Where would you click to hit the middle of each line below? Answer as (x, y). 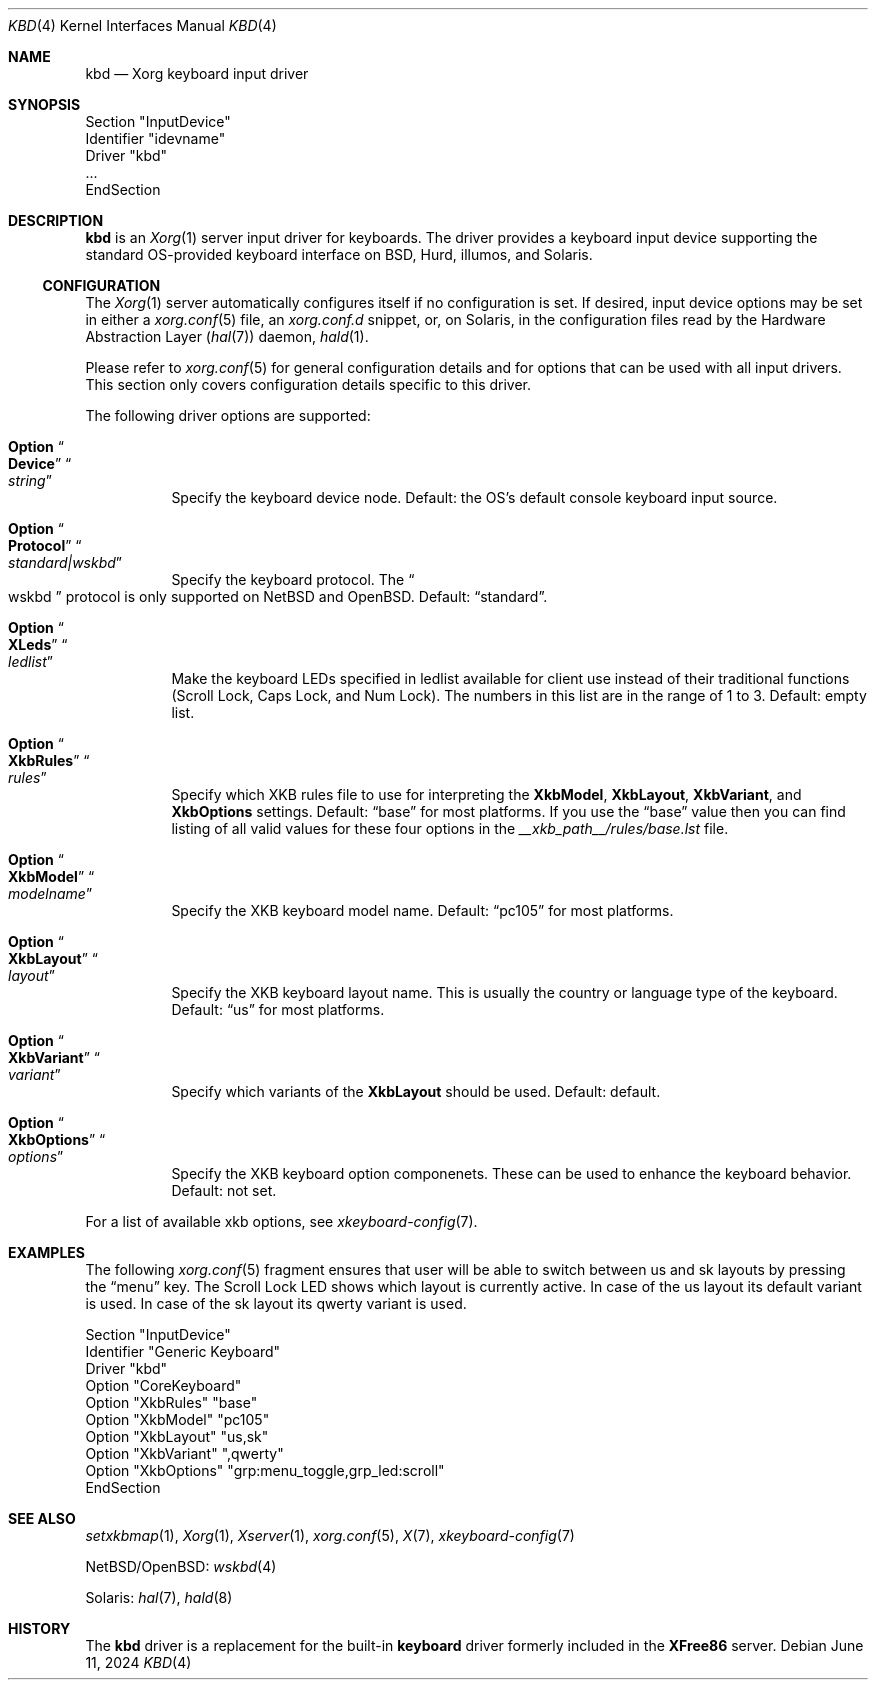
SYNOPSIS (44, 104)
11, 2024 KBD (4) (138, 1662)
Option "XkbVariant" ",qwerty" (184, 1453)
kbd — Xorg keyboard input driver (197, 73)
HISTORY (39, 1628)
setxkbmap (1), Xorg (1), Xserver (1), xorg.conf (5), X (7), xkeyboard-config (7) (330, 1535)
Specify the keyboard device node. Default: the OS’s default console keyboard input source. (474, 497)
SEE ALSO (42, 1518)
